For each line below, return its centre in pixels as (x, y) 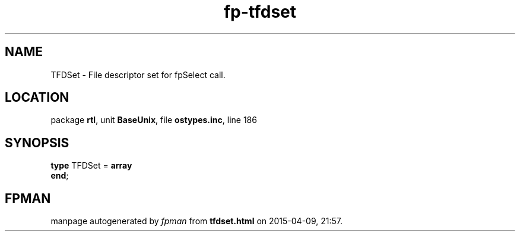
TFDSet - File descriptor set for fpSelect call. (138, 75)
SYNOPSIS (37, 143)
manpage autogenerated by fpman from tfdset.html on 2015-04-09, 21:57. (197, 221)
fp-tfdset (260, 12)
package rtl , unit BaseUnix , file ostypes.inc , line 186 (154, 120)
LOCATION (37, 98)
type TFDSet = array (91, 166)
